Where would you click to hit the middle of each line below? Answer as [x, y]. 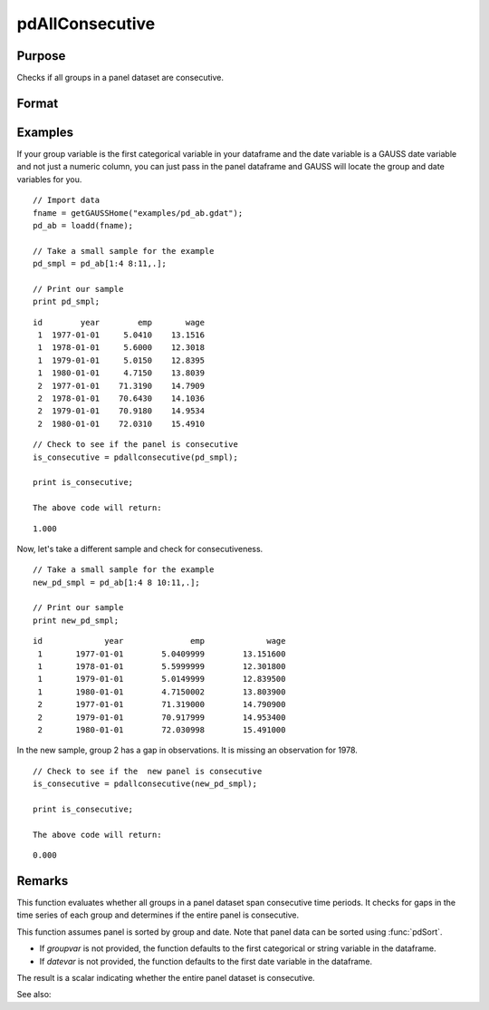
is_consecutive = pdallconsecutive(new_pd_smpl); [145, 784]
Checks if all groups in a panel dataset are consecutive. [120, 78]
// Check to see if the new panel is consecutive [148, 771]
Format [38, 103]
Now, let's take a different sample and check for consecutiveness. [140, 549]
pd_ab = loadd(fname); [83, 225]
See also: [34, 995]
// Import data [67, 200]
